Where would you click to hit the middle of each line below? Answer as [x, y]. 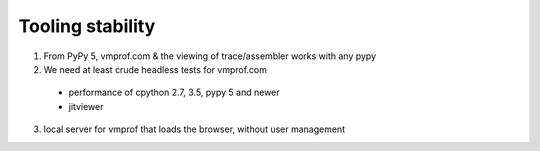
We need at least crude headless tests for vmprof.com [155, 69]
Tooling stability [87, 26]
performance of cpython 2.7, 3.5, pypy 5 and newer [174, 92]
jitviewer [86, 106]
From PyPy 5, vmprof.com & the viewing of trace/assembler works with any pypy [210, 56]
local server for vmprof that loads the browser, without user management [194, 129]
